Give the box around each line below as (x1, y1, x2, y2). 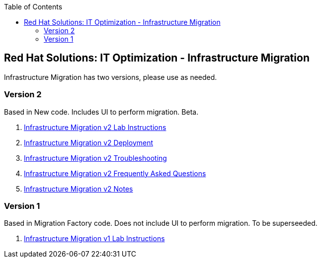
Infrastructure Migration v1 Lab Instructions (24, 234, 165, 243)
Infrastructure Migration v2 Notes (24, 184, 133, 193)
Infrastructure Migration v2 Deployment (24, 138, 154, 147)
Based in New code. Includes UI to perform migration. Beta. (4, 107, 199, 116)
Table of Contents (4, 2, 63, 11)
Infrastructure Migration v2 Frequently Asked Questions (24, 169, 206, 178)
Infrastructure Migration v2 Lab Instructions (24, 123, 166, 131)
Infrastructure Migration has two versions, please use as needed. (4, 72, 217, 81)
